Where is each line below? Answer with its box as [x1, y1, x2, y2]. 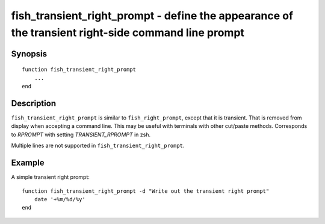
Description [11, 98, 57, 108]
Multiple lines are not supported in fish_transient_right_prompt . [11, 142, 185, 150]
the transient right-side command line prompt [11, 26, 245, 39]
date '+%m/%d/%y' [34, 196, 85, 202]
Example [11, 158, 45, 168]
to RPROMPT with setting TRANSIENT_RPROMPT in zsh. [11, 131, 150, 138]
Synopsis [11, 49, 48, 59]
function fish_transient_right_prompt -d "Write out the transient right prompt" [22, 187, 270, 195]
